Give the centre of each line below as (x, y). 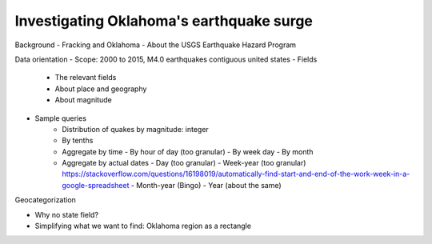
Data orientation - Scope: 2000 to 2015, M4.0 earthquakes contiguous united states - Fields (166, 59)
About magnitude (83, 100)
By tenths (78, 141)
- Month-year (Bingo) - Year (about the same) (206, 185)
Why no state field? (67, 214)
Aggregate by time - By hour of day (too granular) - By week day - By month (188, 151)
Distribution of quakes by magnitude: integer (136, 129)
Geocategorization (45, 200)
